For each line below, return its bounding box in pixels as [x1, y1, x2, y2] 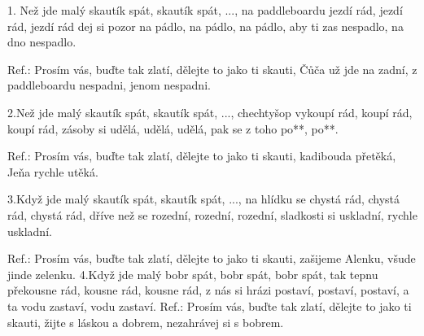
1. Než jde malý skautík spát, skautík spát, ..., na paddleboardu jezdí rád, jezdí [7, 2, 403, 18]
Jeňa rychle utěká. [7, 163, 98, 180]
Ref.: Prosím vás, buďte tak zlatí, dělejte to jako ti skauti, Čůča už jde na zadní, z [7, 60, 417, 77]
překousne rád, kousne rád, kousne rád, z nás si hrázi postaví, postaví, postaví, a [7, 281, 409, 299]
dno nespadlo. [7, 33, 76, 50]
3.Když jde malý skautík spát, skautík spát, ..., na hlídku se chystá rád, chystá [7, 190, 400, 207]
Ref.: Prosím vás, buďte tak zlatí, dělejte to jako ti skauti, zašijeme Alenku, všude [7, 250, 416, 267]
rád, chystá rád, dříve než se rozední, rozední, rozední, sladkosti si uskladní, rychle [7, 206, 417, 223]
